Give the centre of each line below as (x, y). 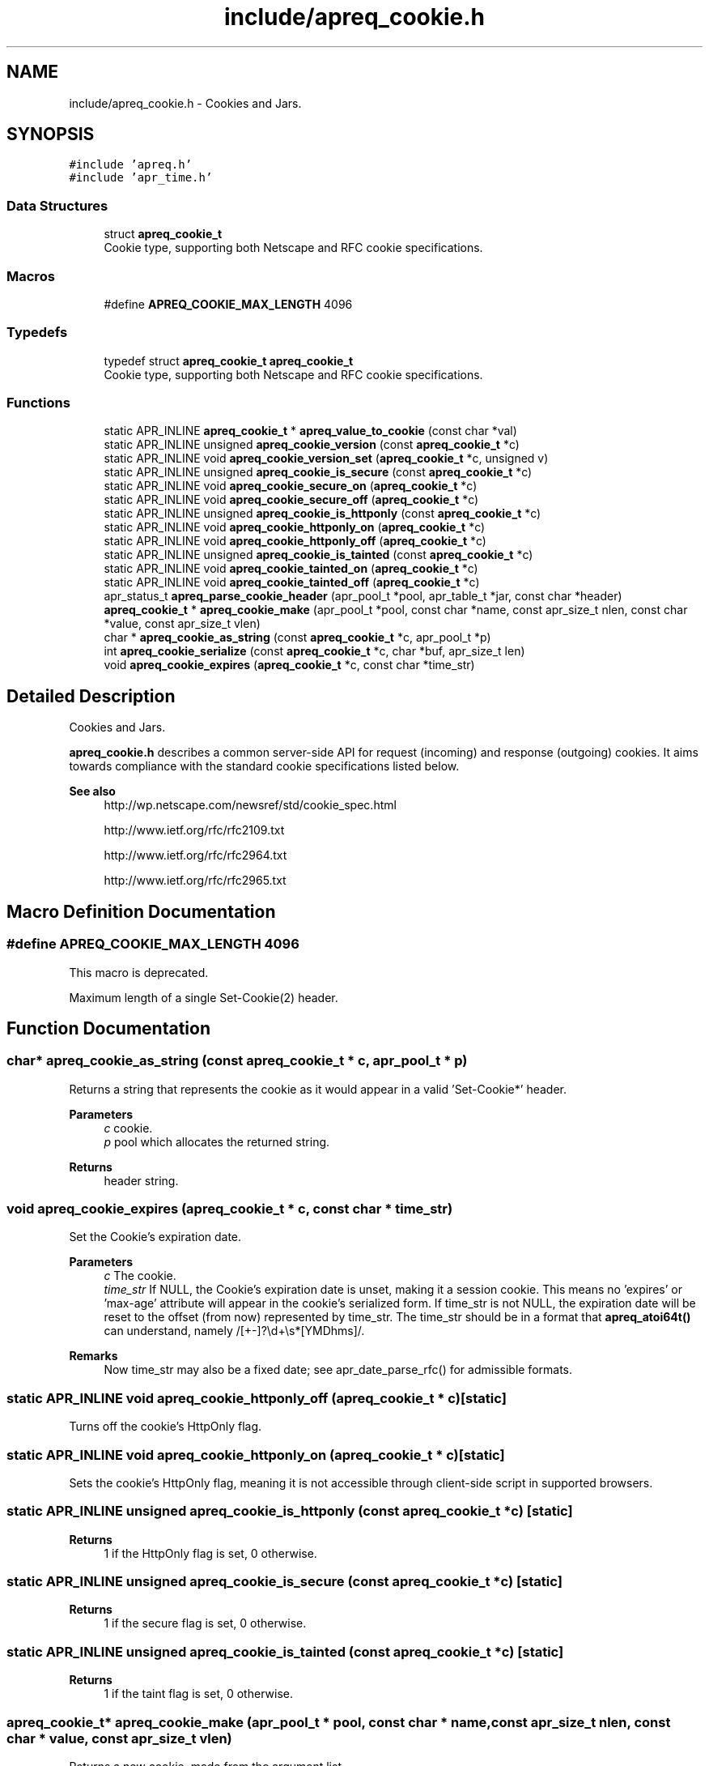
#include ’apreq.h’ (131, 165)
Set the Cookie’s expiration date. (155, 1237)
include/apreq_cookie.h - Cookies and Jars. (185, 103)
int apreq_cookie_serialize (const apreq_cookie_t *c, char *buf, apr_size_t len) (314, 651)
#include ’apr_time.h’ (141, 178)
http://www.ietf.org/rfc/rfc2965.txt (195, 881)
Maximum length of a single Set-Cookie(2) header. (204, 997)
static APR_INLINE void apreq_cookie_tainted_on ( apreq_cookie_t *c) (291, 569)
